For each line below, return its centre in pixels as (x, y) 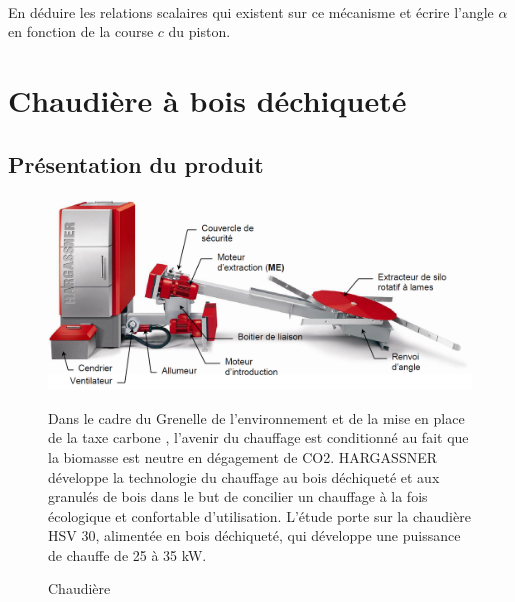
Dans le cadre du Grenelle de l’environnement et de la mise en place (256, 417)
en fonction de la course (81, 31)
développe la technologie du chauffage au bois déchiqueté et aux (244, 476)
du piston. (199, 31)
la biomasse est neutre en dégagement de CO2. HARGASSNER (243, 456)
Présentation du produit (136, 163)
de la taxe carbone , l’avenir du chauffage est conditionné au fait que (258, 437)
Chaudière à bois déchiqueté (207, 99)
